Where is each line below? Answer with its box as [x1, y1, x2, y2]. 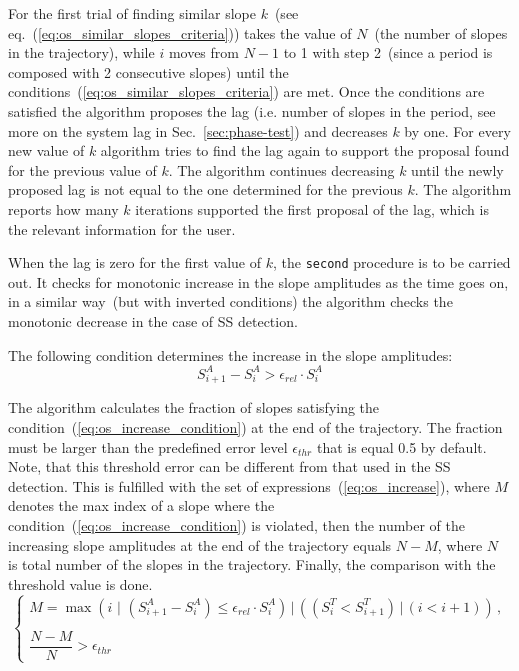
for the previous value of [8, 159, 157, 180]
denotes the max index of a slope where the [8, 495, 275, 516]
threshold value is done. [8, 573, 153, 594]
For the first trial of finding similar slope [8, 3, 256, 23]
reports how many [8, 198, 119, 219]
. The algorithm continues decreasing [168, 159, 395, 180]
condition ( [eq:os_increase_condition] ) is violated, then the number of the [8, 514, 465, 535]
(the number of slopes [374, 22, 508, 43]
